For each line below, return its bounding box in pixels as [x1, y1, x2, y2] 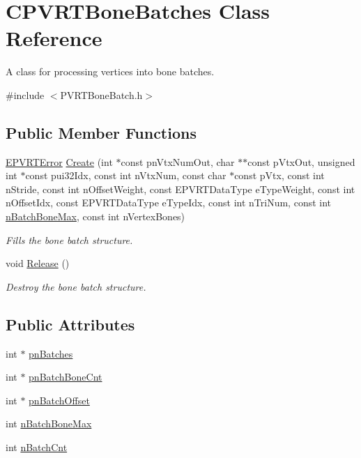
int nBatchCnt [6, 440, 68, 455]
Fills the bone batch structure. [6, 232, 133, 247]
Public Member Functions [6, 121, 197, 143]
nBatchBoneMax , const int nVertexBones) [6, 209, 185, 224]
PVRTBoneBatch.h [60, 87, 143, 102]
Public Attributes [6, 313, 135, 335]
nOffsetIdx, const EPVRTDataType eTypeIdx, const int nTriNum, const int [6, 195, 332, 210]
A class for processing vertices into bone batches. [6, 64, 215, 79]
